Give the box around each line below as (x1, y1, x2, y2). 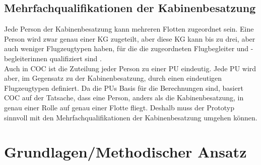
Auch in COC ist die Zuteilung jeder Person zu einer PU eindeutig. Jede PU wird (4, 63, 256, 73)
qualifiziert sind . (49, 53, 102, 63)
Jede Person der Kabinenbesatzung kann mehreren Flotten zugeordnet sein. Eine (4, 24, 254, 34)
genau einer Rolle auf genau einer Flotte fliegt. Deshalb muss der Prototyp (4, 102, 234, 112)
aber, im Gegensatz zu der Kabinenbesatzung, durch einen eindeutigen (4, 73, 222, 83)
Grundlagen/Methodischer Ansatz (4, 141, 247, 162)
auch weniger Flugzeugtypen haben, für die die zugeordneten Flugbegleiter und (4, 43, 249, 54)
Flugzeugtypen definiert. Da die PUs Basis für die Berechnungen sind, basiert (4, 82, 243, 93)
